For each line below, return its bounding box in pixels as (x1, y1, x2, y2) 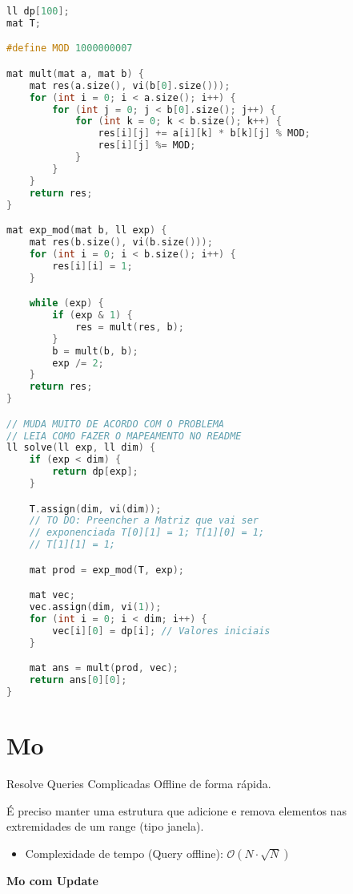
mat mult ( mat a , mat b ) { (6, 67, 144, 79)
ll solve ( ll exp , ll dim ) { (6, 442, 156, 454)
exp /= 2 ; (52, 357, 104, 369)
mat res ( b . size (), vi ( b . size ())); (29, 236, 213, 248)
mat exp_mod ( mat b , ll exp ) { (6, 225, 167, 237)
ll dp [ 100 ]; (6, 6, 70, 17)
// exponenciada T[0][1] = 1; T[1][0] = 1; (29, 527, 265, 539)
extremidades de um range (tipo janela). (6, 818, 204, 835)
